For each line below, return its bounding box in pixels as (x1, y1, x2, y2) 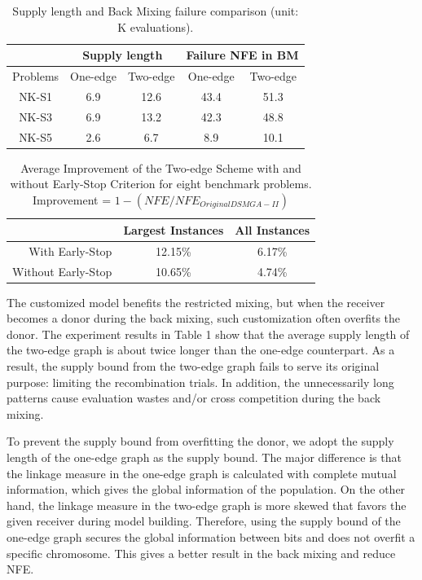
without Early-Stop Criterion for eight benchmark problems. (10, 175, 312, 192)
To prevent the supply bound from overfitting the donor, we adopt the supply (7, 433, 394, 450)
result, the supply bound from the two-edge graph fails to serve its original (7, 358, 380, 374)
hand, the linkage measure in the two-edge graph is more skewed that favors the (7, 496, 407, 513)
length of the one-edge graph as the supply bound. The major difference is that (7, 448, 402, 465)
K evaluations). (117, 18, 194, 35)
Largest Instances (123, 221, 224, 238)
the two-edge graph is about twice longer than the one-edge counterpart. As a (7, 341, 395, 358)
